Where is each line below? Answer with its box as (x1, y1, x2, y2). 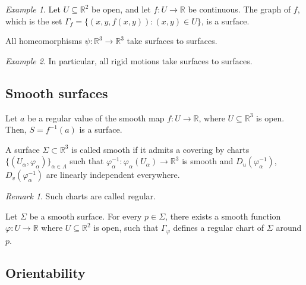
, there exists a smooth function (165, 209, 281, 222)
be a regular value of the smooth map (27, 111, 165, 124)
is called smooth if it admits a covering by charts (71, 143, 250, 155)
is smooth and (182, 155, 234, 167)
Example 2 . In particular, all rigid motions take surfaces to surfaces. (5, 54, 253, 67)
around (276, 221, 302, 234)
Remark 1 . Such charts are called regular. (5, 190, 156, 202)
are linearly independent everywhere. (46, 168, 180, 181)
